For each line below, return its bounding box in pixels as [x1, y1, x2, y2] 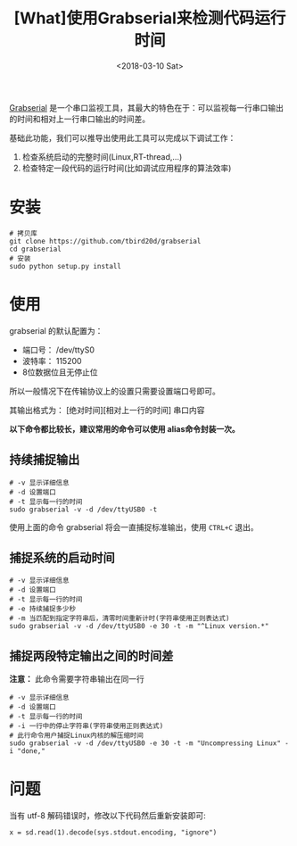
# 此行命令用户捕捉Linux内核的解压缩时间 [9, 731, 144, 741]
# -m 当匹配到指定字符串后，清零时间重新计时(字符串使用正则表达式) [9, 614, 230, 623]
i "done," [9, 747, 46, 756]
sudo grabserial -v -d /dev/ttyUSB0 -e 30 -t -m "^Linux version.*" [9, 622, 269, 631]
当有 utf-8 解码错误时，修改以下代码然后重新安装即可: [9, 810, 207, 821]
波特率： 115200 [21, 355, 82, 366]
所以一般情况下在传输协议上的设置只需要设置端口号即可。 [9, 386, 220, 396]
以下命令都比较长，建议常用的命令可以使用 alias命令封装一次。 [9, 423, 240, 434]
